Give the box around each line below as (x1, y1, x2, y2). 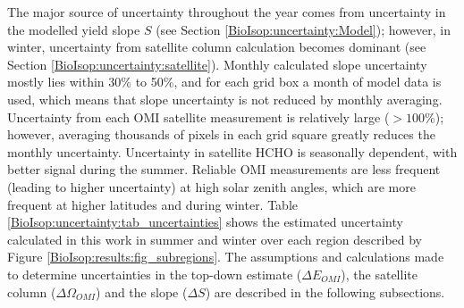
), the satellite (341, 264, 418, 283)
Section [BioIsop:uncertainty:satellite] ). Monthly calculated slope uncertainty (7, 54, 427, 73)
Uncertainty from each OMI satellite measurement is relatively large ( (7, 107, 390, 126)
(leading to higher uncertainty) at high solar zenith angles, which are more (7, 177, 416, 196)
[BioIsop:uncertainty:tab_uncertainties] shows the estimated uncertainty (7, 212, 403, 231)
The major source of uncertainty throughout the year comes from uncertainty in (7, 3, 446, 21)
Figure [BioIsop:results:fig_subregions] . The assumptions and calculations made (7, 247, 444, 266)
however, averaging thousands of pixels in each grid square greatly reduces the (7, 125, 435, 144)
